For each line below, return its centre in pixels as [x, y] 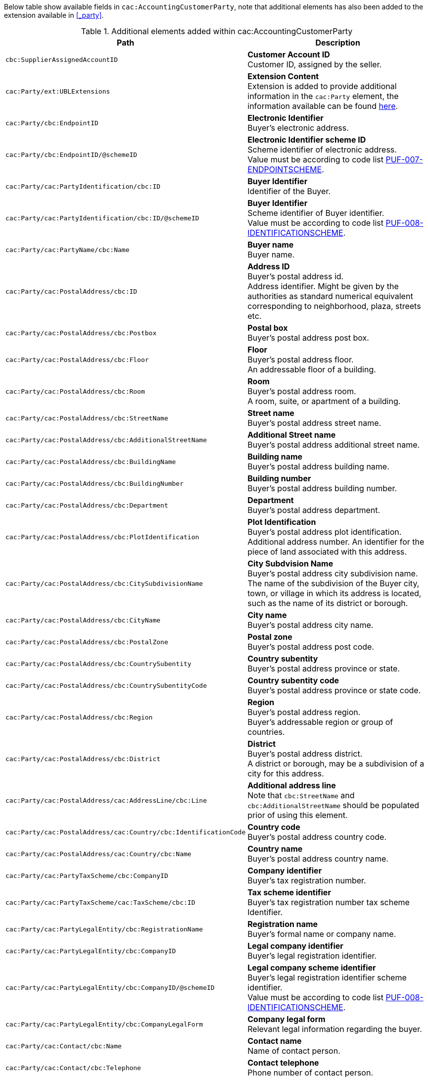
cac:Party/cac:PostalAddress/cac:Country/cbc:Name [98, 854]
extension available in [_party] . [54, 15]
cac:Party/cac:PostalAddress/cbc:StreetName [87, 418]
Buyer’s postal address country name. [318, 859]
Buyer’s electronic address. [298, 128]
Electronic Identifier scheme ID [307, 140]
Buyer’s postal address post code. [311, 647]
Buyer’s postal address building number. [322, 488]
